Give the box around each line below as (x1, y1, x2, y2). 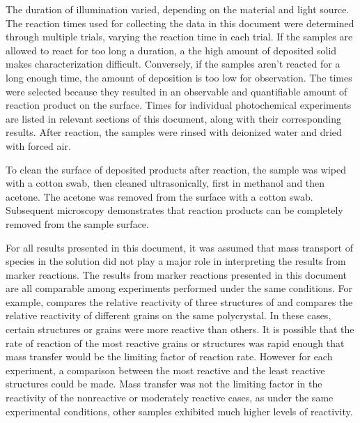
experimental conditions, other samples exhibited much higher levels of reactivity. (6, 403, 353, 418)
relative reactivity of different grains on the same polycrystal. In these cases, (6, 308, 331, 323)
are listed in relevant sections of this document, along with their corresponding (6, 111, 342, 125)
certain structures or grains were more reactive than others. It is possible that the (6, 322, 354, 337)
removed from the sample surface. (6, 216, 149, 231)
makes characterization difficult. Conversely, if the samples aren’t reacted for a (6, 56, 341, 71)
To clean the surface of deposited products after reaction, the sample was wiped (6, 162, 346, 176)
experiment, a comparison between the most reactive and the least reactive (6, 362, 325, 377)
